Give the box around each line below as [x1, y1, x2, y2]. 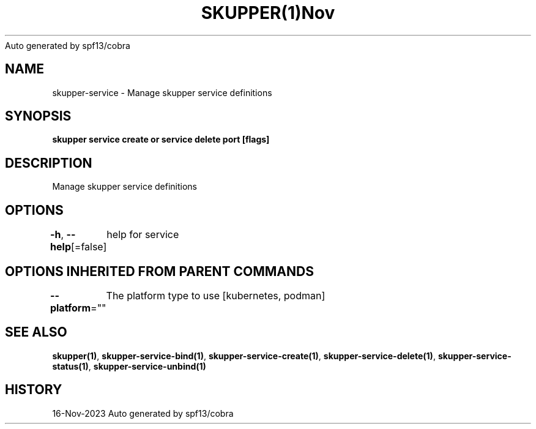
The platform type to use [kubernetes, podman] [106, 289, 326, 302]
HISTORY [5, 382, 62, 398]
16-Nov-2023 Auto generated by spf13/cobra [52, 408, 234, 419]
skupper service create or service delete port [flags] [52, 134, 270, 145]
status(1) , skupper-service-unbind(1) [52, 360, 206, 371]
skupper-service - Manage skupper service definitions [52, 87, 272, 98]
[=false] [70, 241, 107, 253]
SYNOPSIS [5, 108, 72, 124]
